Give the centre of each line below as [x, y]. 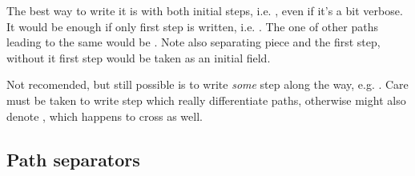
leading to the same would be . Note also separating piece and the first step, [193, 42]
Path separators [73, 159]
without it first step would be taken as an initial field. [139, 57]
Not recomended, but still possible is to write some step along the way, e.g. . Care [207, 84]
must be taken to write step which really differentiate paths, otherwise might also [206, 100]
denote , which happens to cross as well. [105, 116]
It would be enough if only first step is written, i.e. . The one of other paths [192, 26]
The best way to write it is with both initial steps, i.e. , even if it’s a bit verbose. [205, 10]
